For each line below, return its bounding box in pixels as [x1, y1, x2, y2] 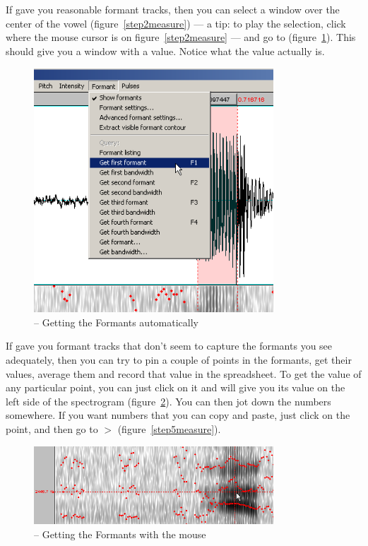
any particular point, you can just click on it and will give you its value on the [6, 380, 345, 395]
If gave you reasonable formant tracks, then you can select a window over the [6, 2, 340, 16]
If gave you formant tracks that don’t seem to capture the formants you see [6, 338, 333, 353]
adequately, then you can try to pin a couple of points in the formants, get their [6, 352, 352, 367]
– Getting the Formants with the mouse [34, 526, 206, 541]
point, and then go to [6, 421, 98, 436]
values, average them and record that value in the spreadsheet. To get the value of [6, 366, 362, 381]
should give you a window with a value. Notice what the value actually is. [6, 43, 325, 58]
